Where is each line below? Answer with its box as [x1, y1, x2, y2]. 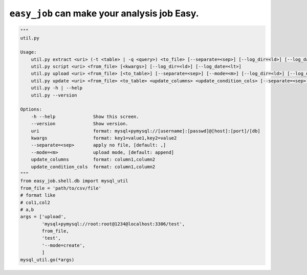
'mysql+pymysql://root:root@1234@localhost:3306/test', [41, 221, 185, 227]
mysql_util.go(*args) [20, 257, 75, 263]
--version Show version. [31, 121, 128, 127]
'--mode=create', [41, 242, 85, 248]
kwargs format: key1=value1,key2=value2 [31, 135, 177, 141]
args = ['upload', [20, 214, 67, 220]
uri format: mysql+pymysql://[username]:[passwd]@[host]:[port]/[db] [31, 128, 260, 134]
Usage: [20, 49, 37, 55]
